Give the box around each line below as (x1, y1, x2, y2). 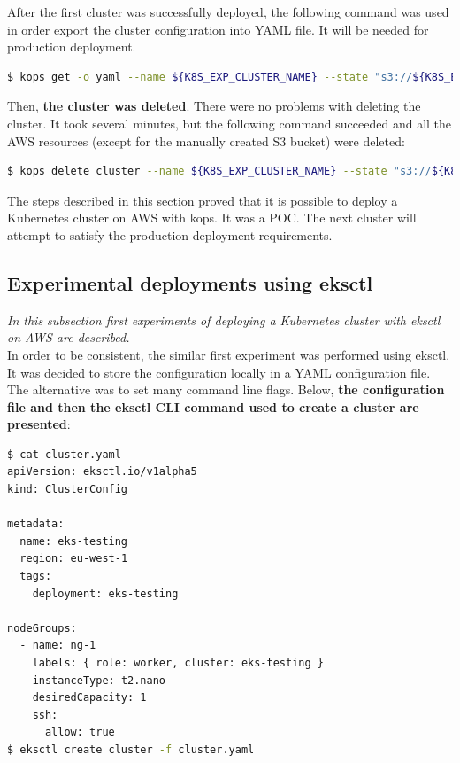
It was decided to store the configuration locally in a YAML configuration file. (7, 362, 431, 381)
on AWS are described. (7, 328, 130, 346)
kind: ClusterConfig (7, 483, 128, 496)
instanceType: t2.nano (32, 673, 165, 687)
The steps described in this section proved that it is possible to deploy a (7, 191, 398, 209)
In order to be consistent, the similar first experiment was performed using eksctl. (7, 345, 450, 363)
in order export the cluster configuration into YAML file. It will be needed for (7, 19, 429, 38)
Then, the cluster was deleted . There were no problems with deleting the (7, 97, 421, 115)
